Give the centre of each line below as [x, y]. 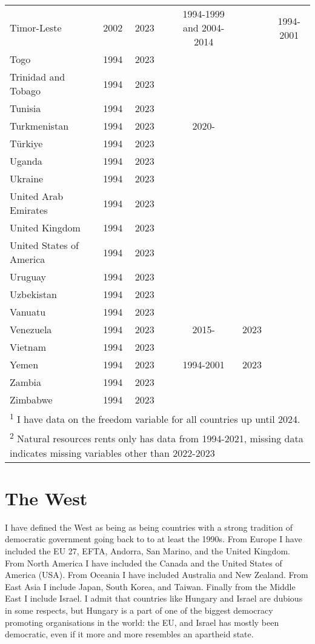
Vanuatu [28, 312]
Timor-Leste [36, 28]
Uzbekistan [33, 294]
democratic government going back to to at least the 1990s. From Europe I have [154, 539]
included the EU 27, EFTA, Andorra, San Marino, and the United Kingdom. [148, 550]
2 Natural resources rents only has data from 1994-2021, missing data [157, 438]
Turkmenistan [39, 126]
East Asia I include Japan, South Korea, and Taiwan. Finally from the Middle [150, 586]
